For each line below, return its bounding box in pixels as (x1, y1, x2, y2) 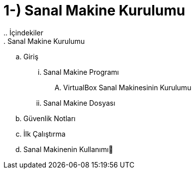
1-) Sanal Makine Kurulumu (3, 2, 186, 19)
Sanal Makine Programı (43, 67, 119, 76)
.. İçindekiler (3, 28, 44, 37)
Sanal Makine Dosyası (43, 98, 115, 107)
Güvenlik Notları (23, 114, 76, 123)
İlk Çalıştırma (23, 129, 66, 138)
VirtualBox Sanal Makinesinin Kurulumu (63, 83, 192, 92)
